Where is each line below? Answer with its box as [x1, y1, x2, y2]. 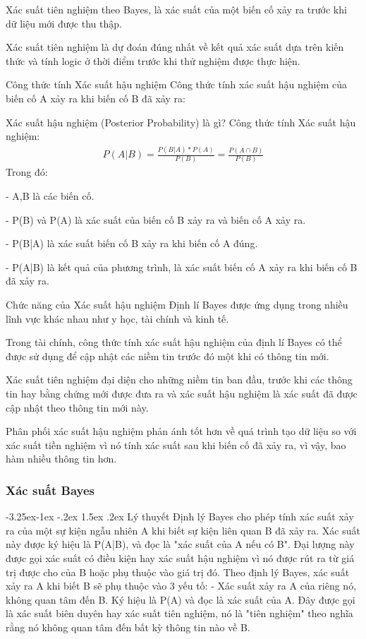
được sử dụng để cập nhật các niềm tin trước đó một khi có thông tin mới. [6, 348, 329, 363]
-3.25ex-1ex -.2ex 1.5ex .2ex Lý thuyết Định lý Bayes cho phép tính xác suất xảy [6, 509, 354, 524]
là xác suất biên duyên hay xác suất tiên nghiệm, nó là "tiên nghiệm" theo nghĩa [6, 606, 353, 621]
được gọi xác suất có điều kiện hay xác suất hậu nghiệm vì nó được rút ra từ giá [6, 550, 355, 565]
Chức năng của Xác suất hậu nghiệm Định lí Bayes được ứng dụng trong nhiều [6, 297, 348, 311]
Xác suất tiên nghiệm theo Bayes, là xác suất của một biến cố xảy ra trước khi [6, 2, 347, 16]
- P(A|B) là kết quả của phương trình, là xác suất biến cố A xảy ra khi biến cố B [6, 259, 358, 274]
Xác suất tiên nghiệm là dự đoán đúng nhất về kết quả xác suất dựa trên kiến [6, 40, 344, 54]
